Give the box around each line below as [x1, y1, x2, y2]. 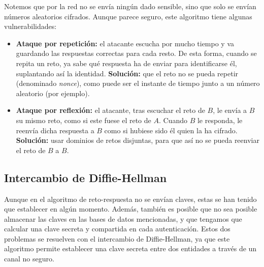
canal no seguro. [4, 253, 54, 264]
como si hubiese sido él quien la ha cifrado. [104, 125, 238, 135]
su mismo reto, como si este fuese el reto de [16, 114, 151, 125]
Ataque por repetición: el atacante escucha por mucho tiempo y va [16, 38, 235, 48]
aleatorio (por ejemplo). [16, 87, 90, 98]
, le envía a [213, 105, 247, 115]
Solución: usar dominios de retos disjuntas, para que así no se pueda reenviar [16, 135, 259, 145]
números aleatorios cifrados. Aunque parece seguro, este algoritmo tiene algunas [4, 11, 252, 21]
